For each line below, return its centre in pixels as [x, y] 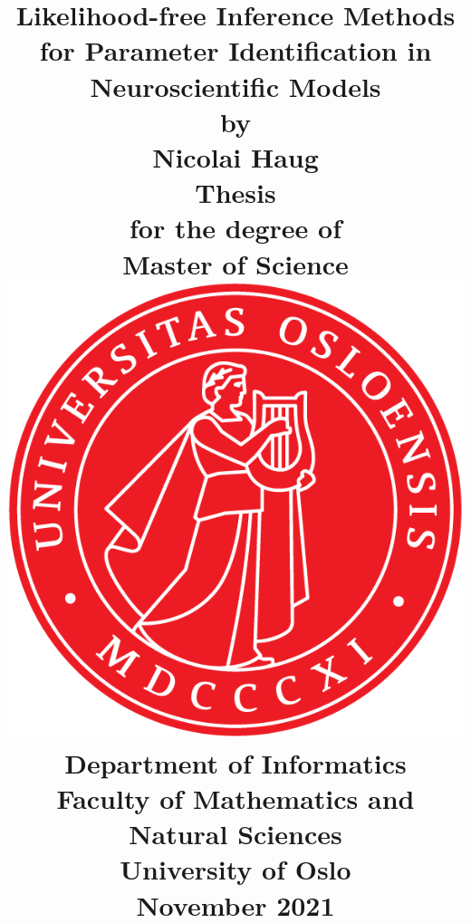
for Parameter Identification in [235, 50]
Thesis [235, 192]
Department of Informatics [235, 762]
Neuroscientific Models [235, 86]
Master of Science [235, 263]
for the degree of [235, 228]
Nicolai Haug [235, 156]
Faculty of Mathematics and [235, 798]
